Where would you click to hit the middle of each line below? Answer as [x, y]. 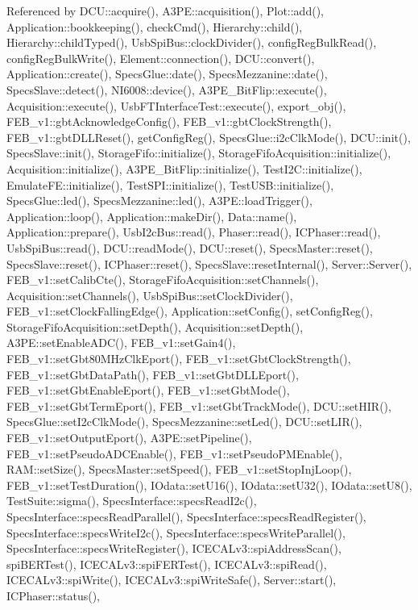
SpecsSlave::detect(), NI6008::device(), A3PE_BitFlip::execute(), [167, 89]
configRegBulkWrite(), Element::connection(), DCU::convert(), [161, 58]
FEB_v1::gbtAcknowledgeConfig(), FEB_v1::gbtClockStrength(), [169, 121]
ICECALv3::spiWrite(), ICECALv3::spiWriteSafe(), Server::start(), [172, 580]
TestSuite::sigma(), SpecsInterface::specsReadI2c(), [132, 501]
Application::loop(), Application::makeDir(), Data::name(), [152, 216]
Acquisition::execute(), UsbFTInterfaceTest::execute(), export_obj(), [176, 105]
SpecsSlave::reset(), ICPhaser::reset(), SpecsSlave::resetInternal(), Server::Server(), [209, 263]
